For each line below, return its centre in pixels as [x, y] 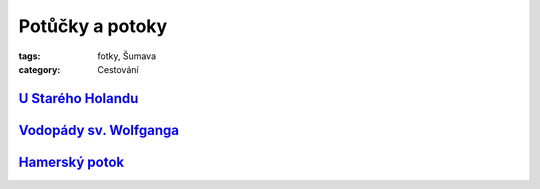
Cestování [118, 69]
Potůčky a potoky [93, 26]
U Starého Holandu [78, 98]
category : [39, 69]
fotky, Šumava [127, 56]
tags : [29, 56]
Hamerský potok [71, 161]
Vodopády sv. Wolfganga [99, 130]
